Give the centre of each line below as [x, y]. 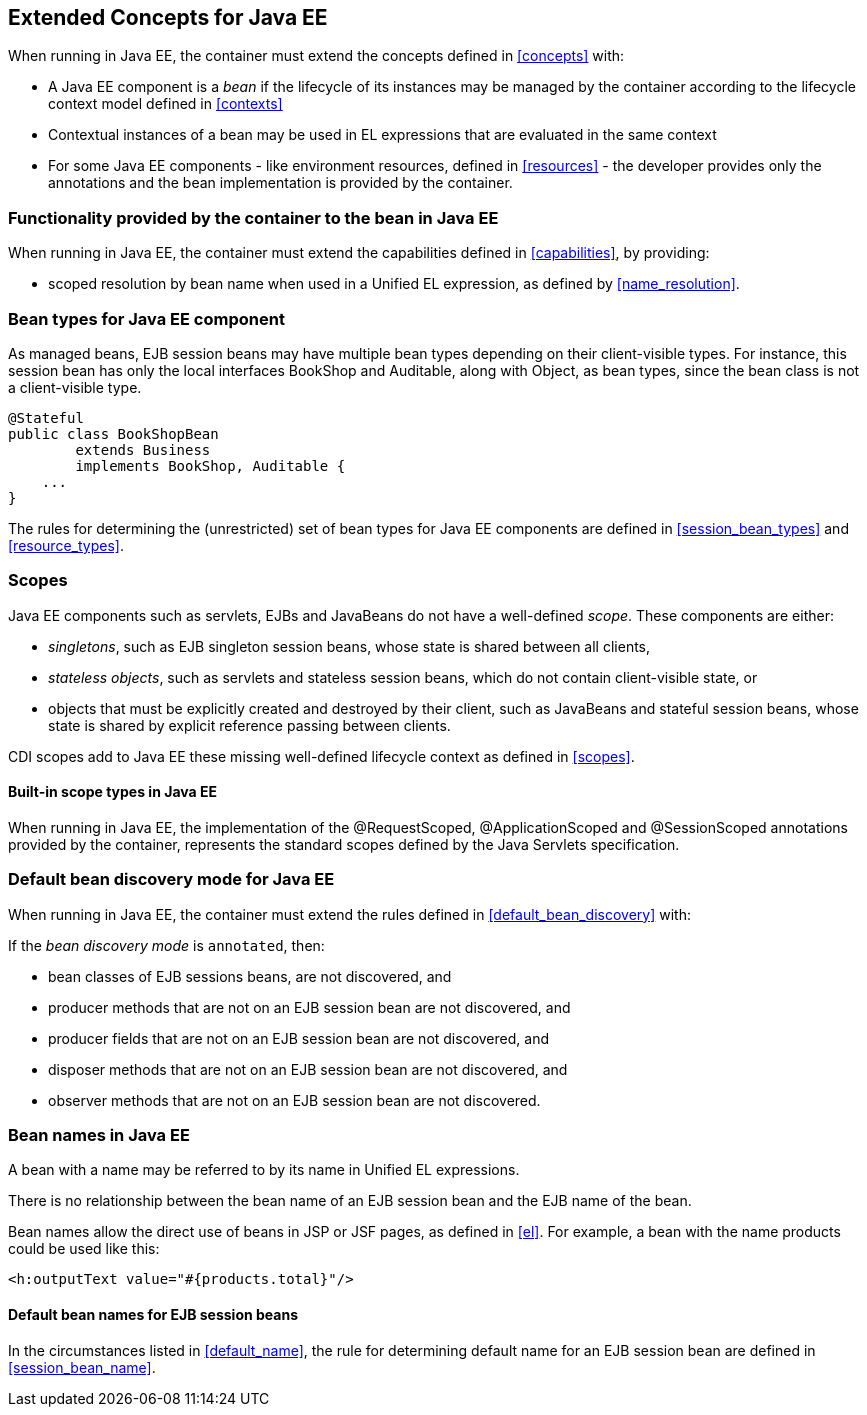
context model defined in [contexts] [165, 104]
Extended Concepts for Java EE [168, 17]
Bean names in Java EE [99, 1135]
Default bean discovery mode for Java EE [171, 879]
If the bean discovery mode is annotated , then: [166, 945]
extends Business [143, 449]
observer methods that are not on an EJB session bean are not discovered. [294, 1100]
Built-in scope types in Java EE [112, 792]
